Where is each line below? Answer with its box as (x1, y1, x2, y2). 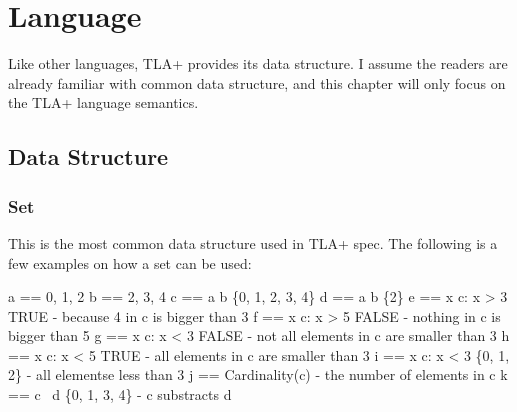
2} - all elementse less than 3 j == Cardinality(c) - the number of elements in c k (8, 364, 508, 385)
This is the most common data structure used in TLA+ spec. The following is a (8, 232, 498, 253)
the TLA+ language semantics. (8, 92, 199, 113)
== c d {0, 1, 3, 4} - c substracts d (8, 384, 232, 405)
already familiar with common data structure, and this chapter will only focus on (8, 72, 506, 93)
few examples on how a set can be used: (8, 252, 252, 273)
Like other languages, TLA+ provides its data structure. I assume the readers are (8, 53, 508, 74)
